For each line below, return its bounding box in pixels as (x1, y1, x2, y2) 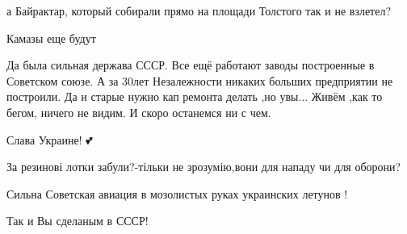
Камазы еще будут (6, 29, 96, 46)
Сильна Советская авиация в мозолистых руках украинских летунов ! (6, 185, 348, 202)
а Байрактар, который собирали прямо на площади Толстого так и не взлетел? (6, 2, 392, 19)
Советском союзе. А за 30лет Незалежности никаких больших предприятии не (6, 72, 393, 89)
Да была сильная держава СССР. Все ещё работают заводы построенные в (6, 56, 375, 73)
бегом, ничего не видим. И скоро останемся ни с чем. (6, 103, 271, 120)
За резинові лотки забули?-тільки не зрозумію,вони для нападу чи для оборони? (6, 158, 401, 175)
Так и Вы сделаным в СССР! (6, 212, 149, 229)
